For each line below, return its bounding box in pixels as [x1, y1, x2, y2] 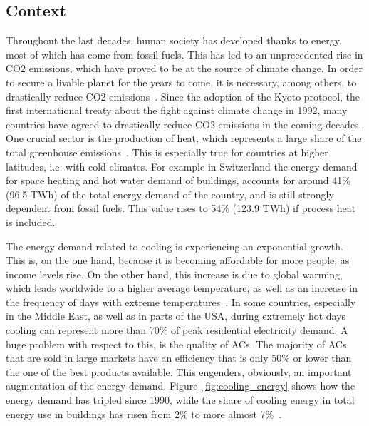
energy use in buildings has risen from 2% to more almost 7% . [6, 406, 282, 421]
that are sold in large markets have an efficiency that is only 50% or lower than [6, 350, 352, 365]
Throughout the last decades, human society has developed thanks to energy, [6, 33, 342, 48]
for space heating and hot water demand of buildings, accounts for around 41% [6, 173, 350, 188]
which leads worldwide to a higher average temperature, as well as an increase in [6, 280, 358, 295]
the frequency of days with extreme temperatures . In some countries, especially [6, 294, 356, 309]
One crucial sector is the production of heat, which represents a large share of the [6, 131, 362, 146]
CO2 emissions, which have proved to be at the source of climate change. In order [6, 61, 363, 76]
